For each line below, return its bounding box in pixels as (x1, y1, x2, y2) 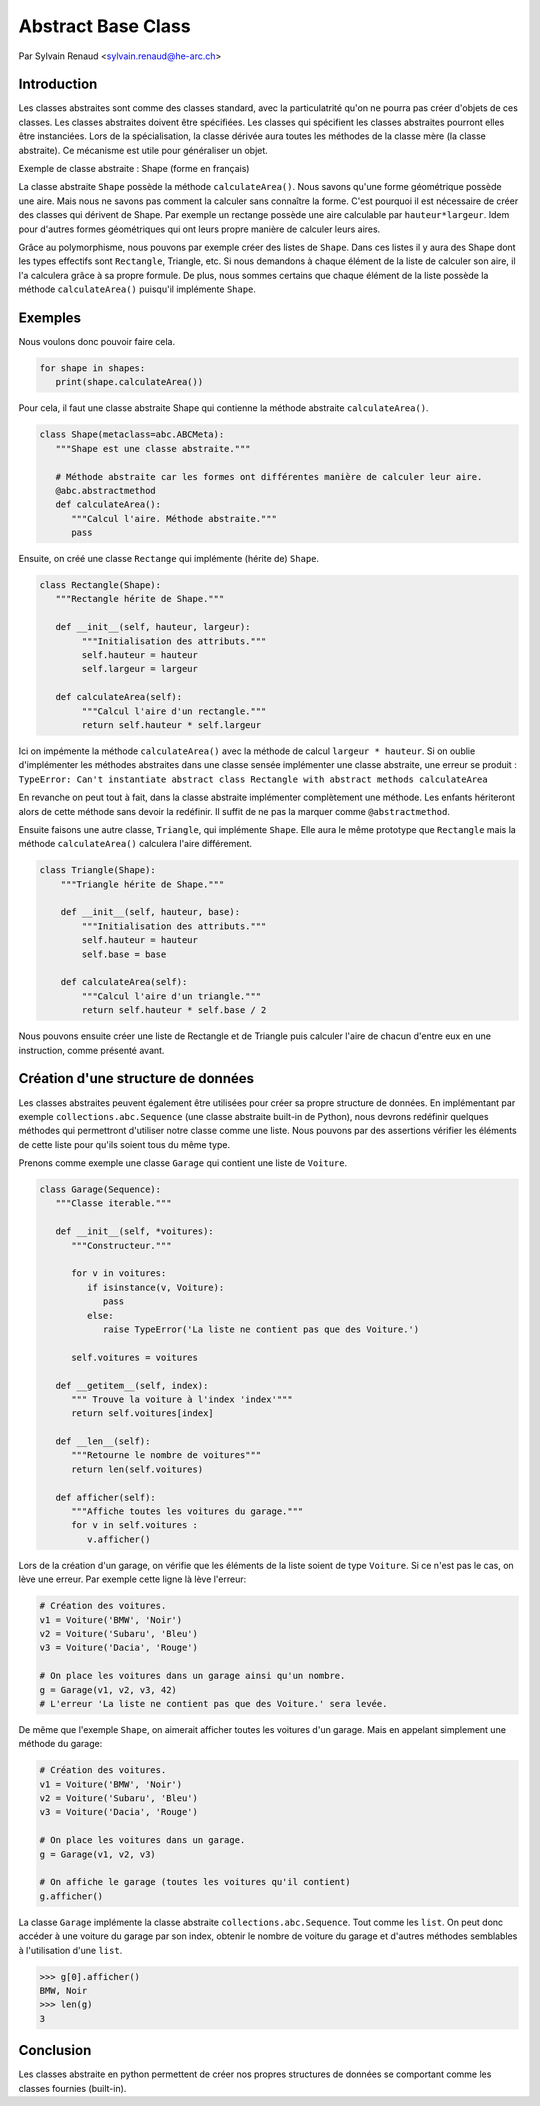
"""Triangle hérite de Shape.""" (60, 878, 225, 890)
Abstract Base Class (18, 15, 191, 37)
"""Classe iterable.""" (55, 1198, 172, 1209)
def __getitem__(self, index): (55, 1380, 209, 1391)
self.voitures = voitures (71, 1351, 199, 1363)
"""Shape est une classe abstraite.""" (55, 443, 251, 454)
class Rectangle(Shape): (39, 580, 162, 591)
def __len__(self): (55, 1436, 151, 1447)
